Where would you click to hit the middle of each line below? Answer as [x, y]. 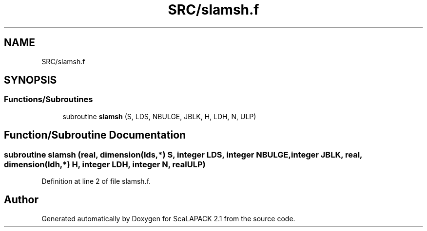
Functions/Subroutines [49, 99]
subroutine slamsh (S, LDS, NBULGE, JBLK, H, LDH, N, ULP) [159, 116]
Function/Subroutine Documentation [95, 135]
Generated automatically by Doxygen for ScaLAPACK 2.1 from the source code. [168, 218]
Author [21, 200]
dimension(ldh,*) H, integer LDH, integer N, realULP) [105, 164]
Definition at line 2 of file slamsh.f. [96, 181]
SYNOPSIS [30, 80]
